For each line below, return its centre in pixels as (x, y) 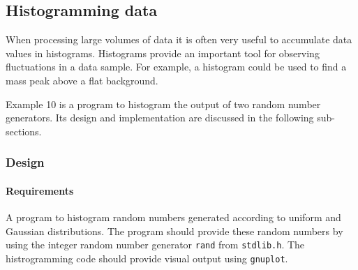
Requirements (40, 190)
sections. (24, 131)
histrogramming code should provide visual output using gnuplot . (147, 258)
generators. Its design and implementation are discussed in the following (160, 118)
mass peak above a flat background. (82, 80)
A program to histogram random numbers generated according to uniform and (173, 217)
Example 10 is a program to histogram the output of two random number (163, 104)
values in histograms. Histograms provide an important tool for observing (163, 53)
